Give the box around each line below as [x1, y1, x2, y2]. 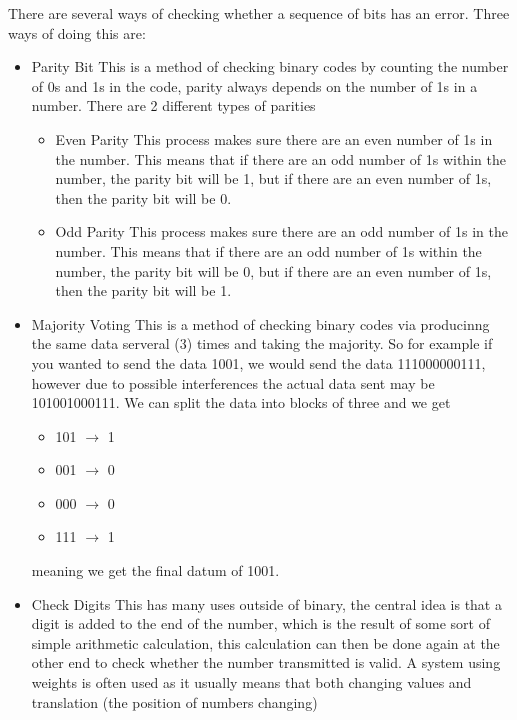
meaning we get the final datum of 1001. [31, 560, 280, 581]
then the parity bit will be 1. [55, 280, 232, 301]
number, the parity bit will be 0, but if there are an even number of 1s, [55, 260, 492, 281]
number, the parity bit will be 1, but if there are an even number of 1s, [55, 168, 492, 189]
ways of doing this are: [8, 22, 146, 43]
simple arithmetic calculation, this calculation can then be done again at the [31, 632, 500, 653]
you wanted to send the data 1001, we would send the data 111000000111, [31, 352, 486, 373]
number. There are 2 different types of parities [31, 95, 316, 116]
